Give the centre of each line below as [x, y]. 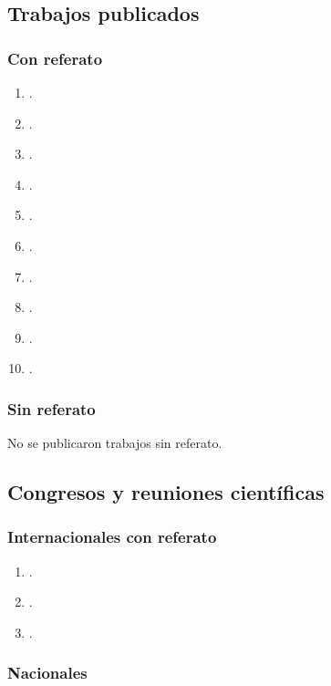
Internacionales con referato [112, 537]
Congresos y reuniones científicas [166, 492]
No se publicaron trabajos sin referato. [115, 443]
